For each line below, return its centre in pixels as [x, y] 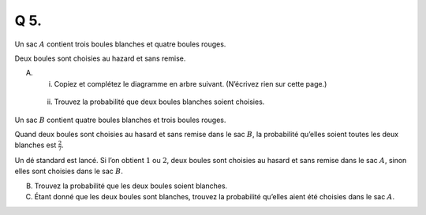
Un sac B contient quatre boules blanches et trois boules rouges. [120, 120]
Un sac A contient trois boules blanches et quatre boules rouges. [120, 44]
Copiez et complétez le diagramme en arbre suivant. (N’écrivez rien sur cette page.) [191, 83]
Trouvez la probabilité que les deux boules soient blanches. [131, 186]
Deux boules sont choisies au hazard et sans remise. [100, 58]
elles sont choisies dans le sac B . [69, 171]
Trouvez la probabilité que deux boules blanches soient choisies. [159, 102]
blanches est [35, 145]
